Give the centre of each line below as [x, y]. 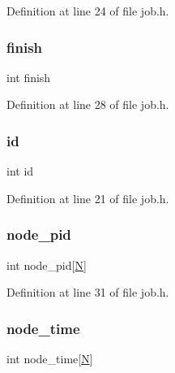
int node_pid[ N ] [47, 265]
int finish [29, 77]
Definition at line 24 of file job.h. [88, 11]
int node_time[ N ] [50, 359]
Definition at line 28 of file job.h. [88, 104]
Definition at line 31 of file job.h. [88, 292]
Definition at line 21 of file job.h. [88, 198]
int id [20, 171]
